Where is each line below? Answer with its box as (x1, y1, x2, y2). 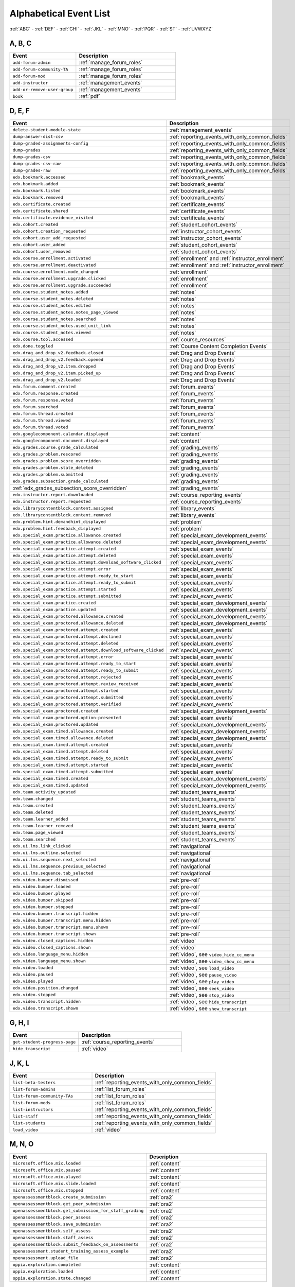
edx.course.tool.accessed (12, 337, 73, 342)
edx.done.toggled (12, 343, 53, 349)
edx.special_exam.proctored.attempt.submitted (12, 695, 124, 700)
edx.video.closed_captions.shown (12, 945, 91, 950)
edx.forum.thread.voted (12, 425, 68, 430)
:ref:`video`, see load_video (169, 964, 234, 971)
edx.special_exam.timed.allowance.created (12, 728, 114, 734)
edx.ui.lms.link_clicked (12, 843, 71, 849)
